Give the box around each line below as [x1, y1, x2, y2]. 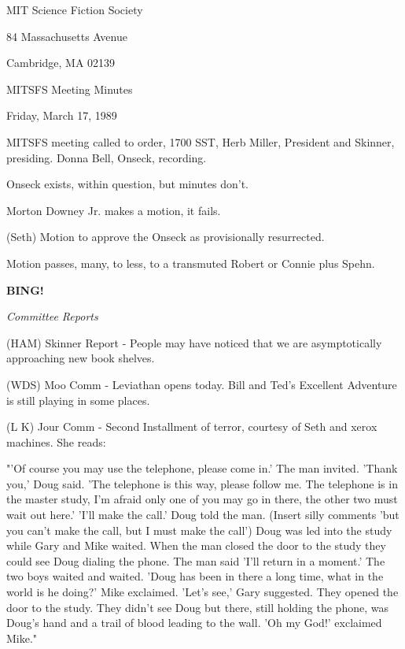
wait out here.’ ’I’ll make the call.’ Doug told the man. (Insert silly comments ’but [6, 506, 399, 523]
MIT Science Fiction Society [6, 2, 143, 17]
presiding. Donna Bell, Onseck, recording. [6, 149, 207, 165]
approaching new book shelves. [6, 350, 155, 366]
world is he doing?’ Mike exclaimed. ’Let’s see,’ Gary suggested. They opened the [6, 584, 399, 600]
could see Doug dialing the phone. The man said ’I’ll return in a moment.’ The [6, 552, 385, 569]
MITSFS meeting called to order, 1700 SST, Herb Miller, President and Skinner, [6, 133, 395, 150]
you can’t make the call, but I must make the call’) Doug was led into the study [6, 521, 392, 538]
